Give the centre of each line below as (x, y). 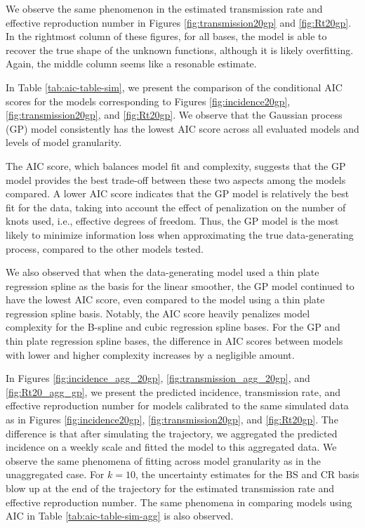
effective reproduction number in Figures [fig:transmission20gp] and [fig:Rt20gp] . (179, 22)
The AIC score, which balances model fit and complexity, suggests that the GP (176, 165)
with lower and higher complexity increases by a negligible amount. (150, 354)
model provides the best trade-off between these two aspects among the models (176, 179)
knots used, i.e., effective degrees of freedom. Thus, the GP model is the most (172, 221)
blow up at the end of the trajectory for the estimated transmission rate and (170, 488)
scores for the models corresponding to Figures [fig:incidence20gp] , (148, 101)
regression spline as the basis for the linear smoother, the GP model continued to (180, 285)
